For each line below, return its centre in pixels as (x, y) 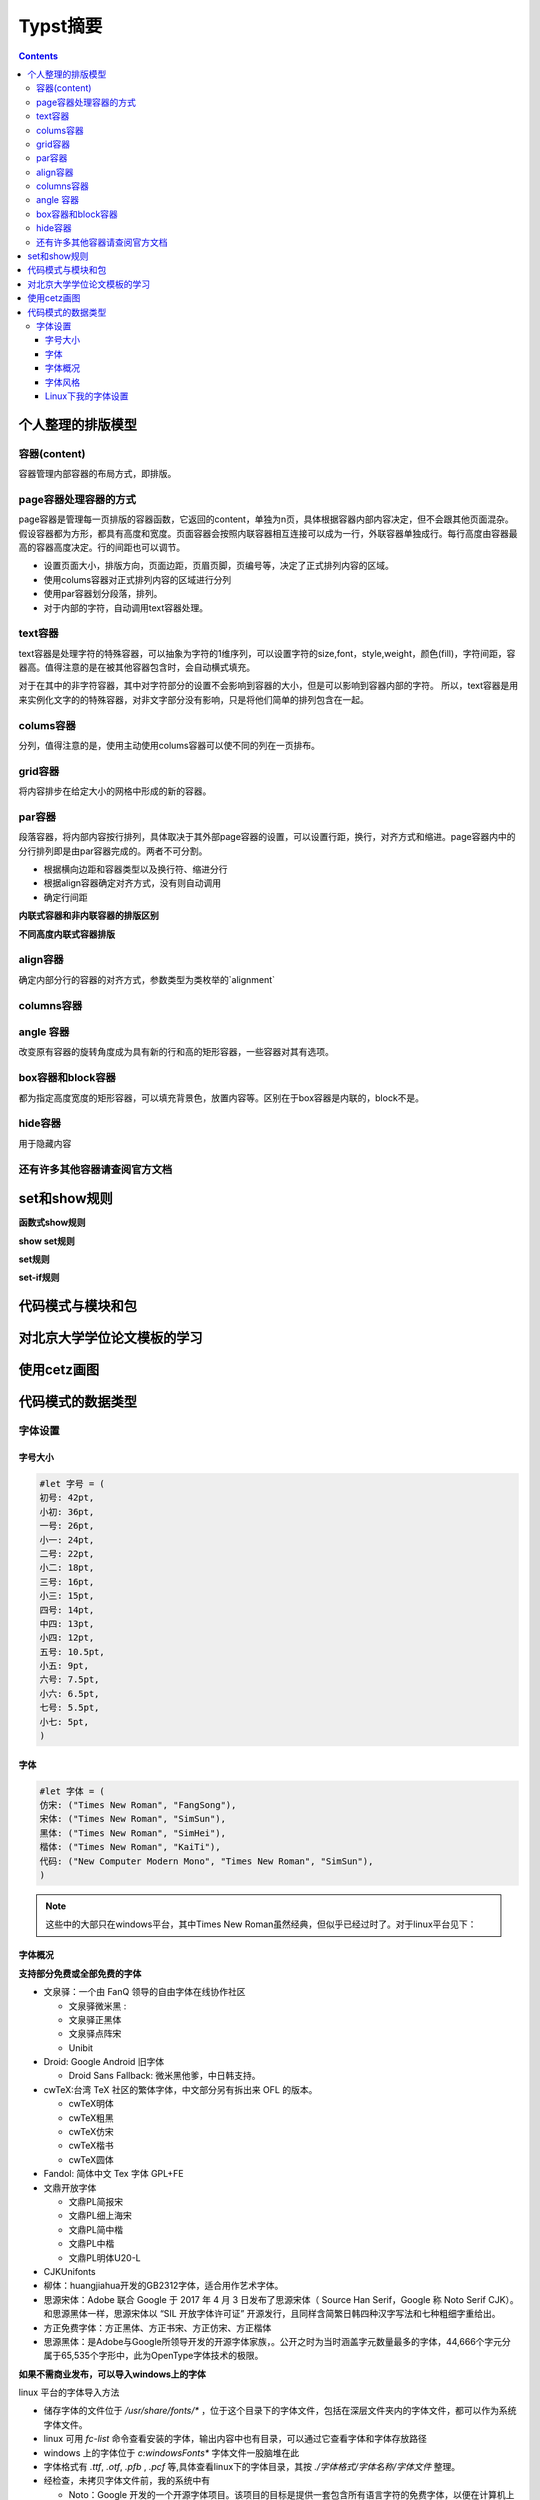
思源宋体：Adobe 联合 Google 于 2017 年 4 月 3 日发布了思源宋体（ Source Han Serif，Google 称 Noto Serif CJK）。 (281, 2299)
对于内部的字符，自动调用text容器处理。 (126, 607)
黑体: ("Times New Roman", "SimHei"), (133, 1833)
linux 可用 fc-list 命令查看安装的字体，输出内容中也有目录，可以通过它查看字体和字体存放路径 (235, 2439)
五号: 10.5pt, (72, 1651)
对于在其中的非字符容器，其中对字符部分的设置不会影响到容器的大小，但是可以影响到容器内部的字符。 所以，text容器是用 (268, 686)
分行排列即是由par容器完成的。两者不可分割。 (113, 851)
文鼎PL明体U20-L (105, 2257)
